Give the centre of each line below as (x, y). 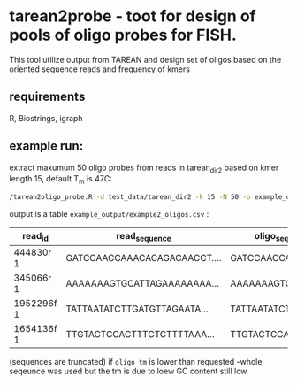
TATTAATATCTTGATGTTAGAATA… (137, 309)
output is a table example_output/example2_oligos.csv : (109, 214)
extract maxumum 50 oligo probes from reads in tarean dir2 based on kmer (144, 168)
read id (35, 237)
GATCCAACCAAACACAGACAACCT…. (144, 258)
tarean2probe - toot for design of (133, 16)
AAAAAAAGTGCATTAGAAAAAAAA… (143, 283)
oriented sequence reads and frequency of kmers (99, 69)
